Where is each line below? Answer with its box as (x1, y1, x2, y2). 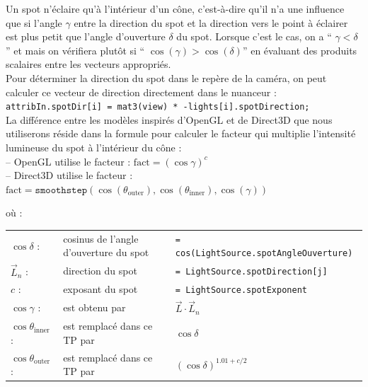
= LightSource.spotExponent (175, 285, 307, 296)
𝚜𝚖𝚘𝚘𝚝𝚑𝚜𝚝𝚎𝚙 (35, 185, 88, 195)
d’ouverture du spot (63, 245, 149, 260)
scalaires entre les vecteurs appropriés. (6, 57, 171, 71)
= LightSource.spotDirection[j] (175, 267, 328, 277)
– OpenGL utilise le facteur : (6, 154, 131, 168)
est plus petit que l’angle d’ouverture (6, 29, 166, 44)
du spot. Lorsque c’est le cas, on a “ (176, 29, 332, 44)
